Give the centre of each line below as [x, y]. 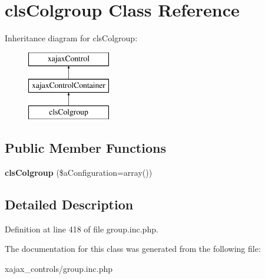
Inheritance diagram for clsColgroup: [71, 38]
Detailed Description [69, 204]
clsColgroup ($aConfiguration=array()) [79, 172]
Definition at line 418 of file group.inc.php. [82, 229]
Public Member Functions [85, 148]
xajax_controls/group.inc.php [59, 268]
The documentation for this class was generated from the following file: [133, 249]
